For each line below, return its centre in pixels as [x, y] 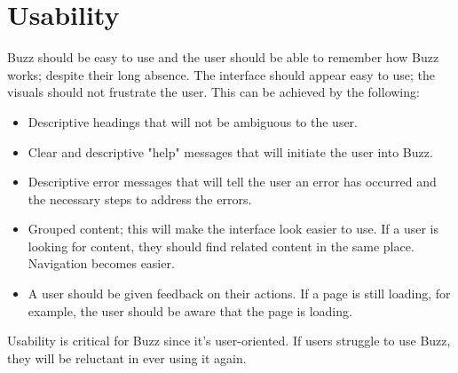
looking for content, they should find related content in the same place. [221, 246]
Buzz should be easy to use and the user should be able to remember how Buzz [223, 57]
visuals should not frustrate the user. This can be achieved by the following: [213, 92]
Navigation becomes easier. [101, 263]
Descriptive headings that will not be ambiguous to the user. [193, 121]
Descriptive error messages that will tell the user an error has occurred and [232, 182]
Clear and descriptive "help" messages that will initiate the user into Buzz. [230, 151]
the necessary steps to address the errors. [140, 198]
